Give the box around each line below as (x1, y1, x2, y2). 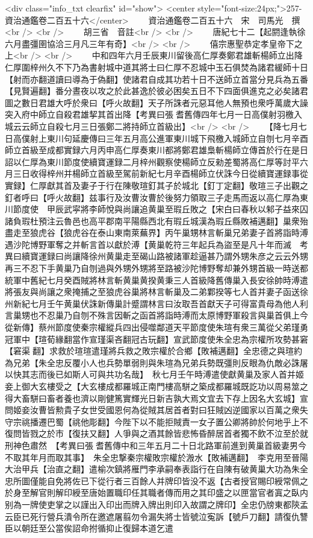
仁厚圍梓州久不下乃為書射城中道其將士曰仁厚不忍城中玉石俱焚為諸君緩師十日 (5, 60, 308, 73)
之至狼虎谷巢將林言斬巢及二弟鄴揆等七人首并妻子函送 (88, 285, 300, 298)
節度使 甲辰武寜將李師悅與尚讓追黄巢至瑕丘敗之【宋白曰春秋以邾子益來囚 (13, 203, 308, 215)
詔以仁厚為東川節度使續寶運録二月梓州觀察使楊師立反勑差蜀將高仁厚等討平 (5, 155, 300, 168)
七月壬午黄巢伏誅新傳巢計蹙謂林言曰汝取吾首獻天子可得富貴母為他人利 (29, 297, 308, 309)
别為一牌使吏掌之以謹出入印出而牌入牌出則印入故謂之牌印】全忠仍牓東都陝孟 (5, 498, 308, 510)
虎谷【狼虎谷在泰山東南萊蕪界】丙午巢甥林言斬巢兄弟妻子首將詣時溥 (38, 226, 308, 239)
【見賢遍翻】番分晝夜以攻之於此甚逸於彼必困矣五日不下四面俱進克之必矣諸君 (5, 84, 308, 97)
